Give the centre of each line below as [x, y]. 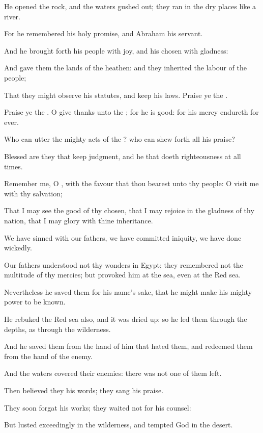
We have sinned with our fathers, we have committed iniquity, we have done [123, 237]
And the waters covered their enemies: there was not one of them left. [113, 373]
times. [13, 166]
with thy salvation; [33, 193]
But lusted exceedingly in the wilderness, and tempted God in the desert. [119, 425]
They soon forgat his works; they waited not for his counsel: [98, 407]
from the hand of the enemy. [48, 356]
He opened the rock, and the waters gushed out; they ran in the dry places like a [130, 6]
